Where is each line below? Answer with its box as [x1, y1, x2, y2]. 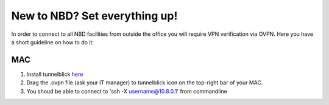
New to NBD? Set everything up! [11, 9, 178, 22]
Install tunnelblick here [26, 70, 83, 78]
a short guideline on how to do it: [11, 38, 94, 46]
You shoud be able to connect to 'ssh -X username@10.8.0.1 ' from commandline [26, 87, 228, 95]
